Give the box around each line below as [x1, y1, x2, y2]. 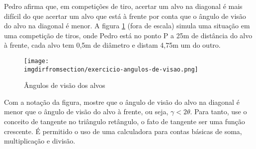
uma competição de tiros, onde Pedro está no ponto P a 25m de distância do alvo [4, 30, 253, 40]
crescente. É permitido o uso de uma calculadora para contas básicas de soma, [4, 126, 242, 136]
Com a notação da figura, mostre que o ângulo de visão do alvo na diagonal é [4, 96, 240, 107]
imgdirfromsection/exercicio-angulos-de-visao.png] [24, 66, 198, 73]
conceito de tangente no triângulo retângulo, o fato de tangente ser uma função [4, 116, 245, 127]
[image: [24, 57, 49, 65]
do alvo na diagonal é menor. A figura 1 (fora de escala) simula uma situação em [4, 20, 250, 31]
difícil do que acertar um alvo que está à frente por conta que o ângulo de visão [4, 10, 246, 21]
